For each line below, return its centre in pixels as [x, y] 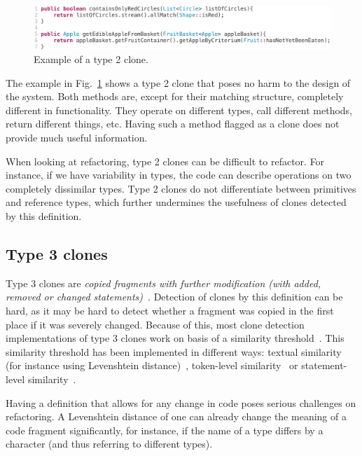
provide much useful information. [77, 138]
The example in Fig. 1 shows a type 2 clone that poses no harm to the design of [178, 82]
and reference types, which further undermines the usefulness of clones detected [176, 202]
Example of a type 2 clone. [91, 59]
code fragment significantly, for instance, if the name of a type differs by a [165, 430]
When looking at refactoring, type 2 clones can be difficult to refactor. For [165, 161]
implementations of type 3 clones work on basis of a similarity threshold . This [175, 338]
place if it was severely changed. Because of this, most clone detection [155, 324]
